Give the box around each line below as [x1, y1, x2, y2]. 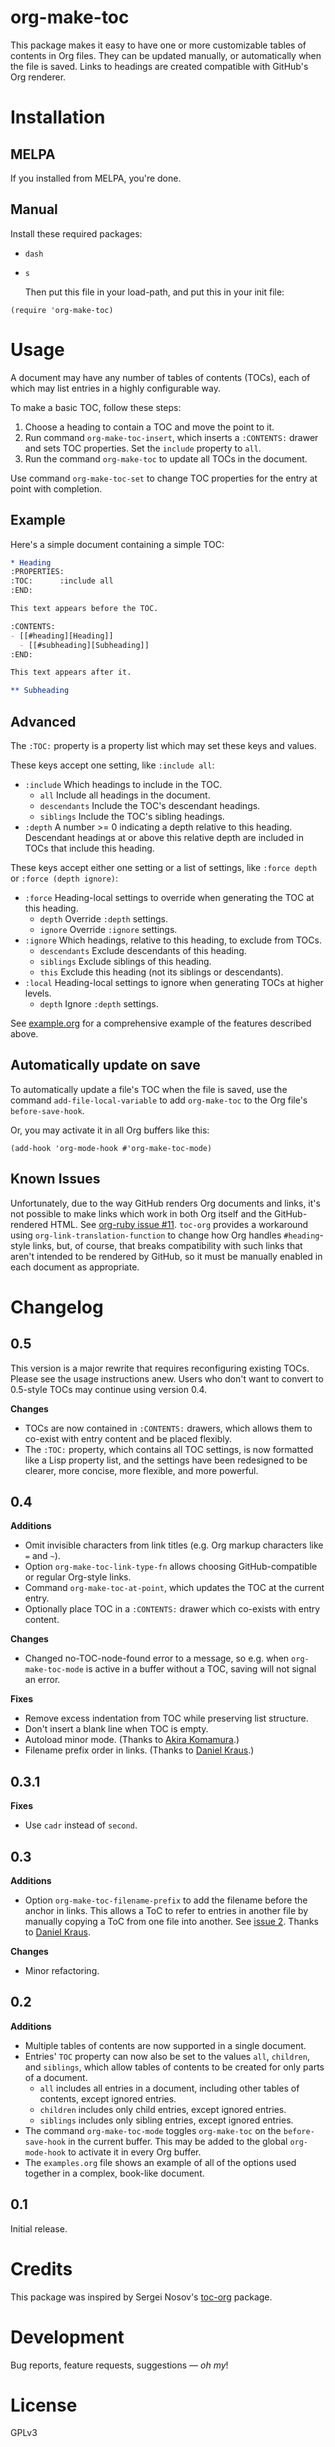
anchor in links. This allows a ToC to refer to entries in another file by [24, 1905, 309, 1916]
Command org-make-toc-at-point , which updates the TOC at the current [24, 1582, 325, 1594]
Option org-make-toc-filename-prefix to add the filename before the [24, 1894, 308, 1906]
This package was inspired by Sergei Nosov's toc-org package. [10, 2291, 273, 2303]
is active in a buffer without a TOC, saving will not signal [85, 1663, 317, 1675]
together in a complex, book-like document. [24, 2167, 205, 2179]
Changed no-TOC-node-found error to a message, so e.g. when [24, 1652, 290, 1665]
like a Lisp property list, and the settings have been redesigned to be [24, 1454, 308, 1466]
